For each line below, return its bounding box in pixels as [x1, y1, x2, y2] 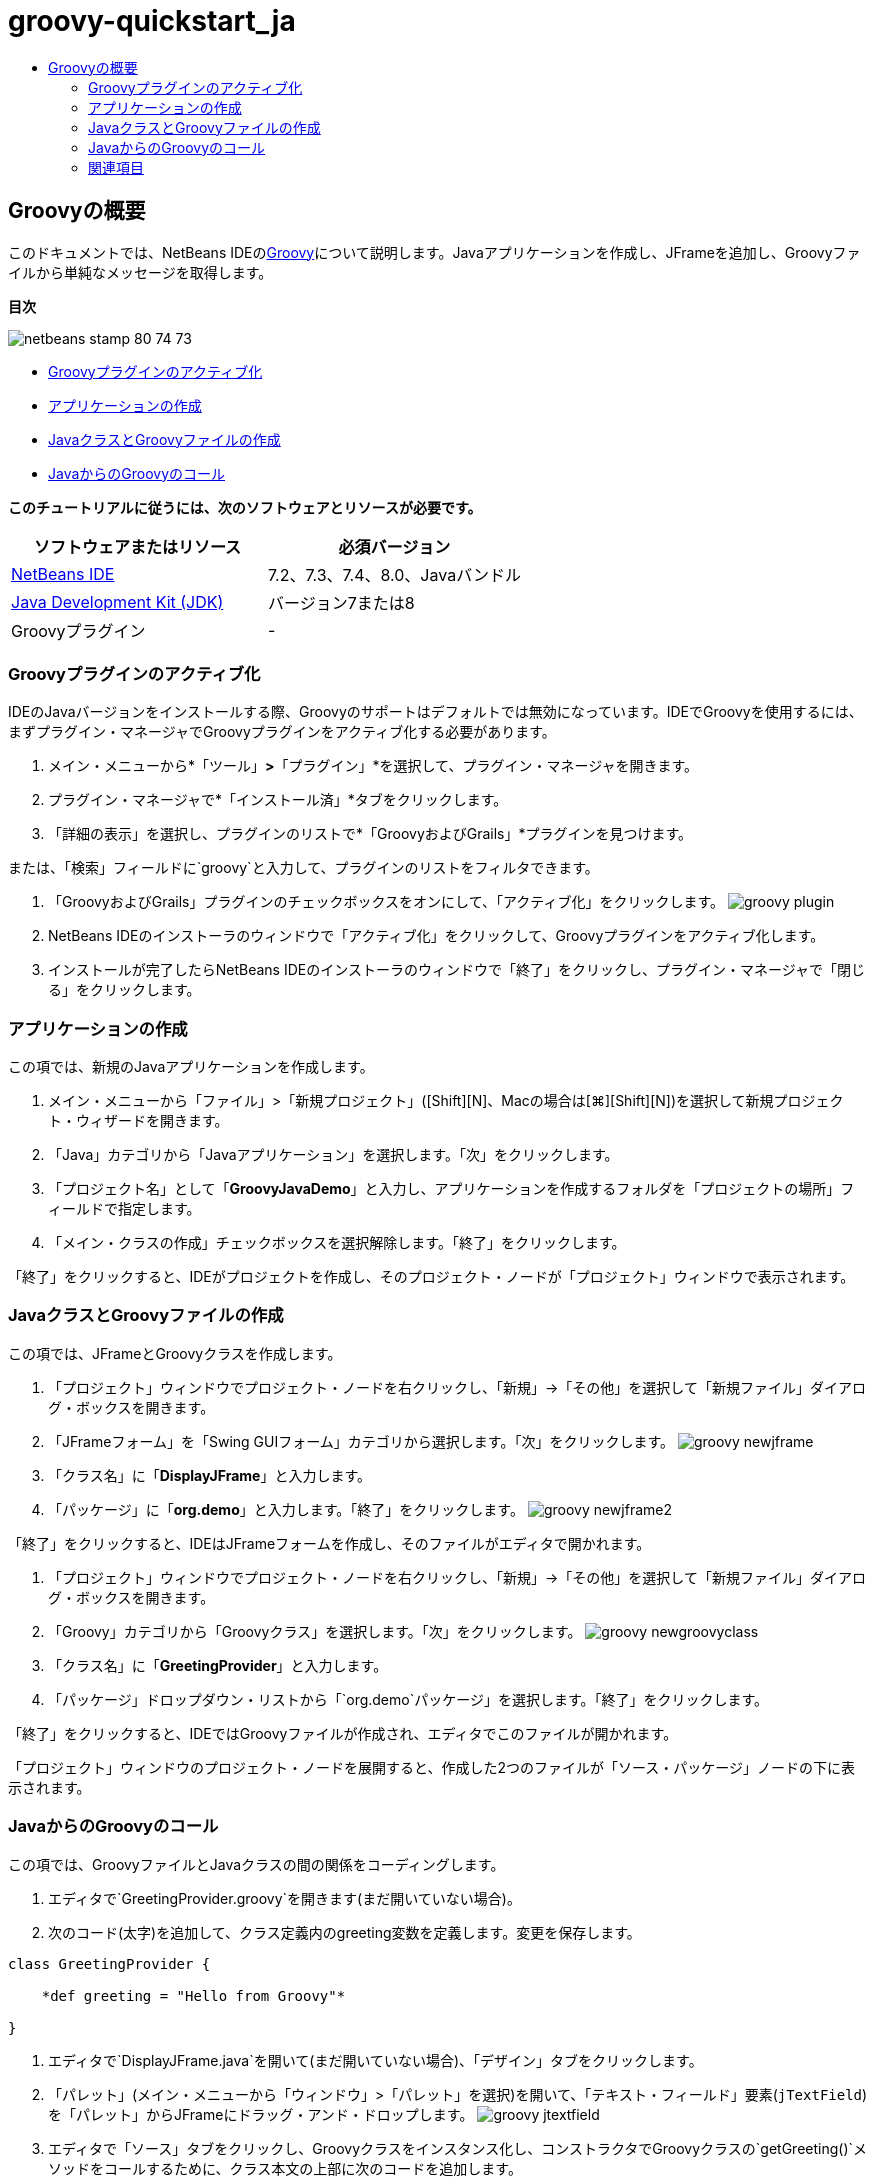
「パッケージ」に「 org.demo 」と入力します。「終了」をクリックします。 [48, 1500, 524, 1518]
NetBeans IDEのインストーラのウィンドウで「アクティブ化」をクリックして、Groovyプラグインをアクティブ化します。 [48, 927, 825, 945]
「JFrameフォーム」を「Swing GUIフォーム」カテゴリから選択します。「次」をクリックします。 [48, 1432, 675, 1450]
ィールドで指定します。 [48, 1200, 201, 1218]
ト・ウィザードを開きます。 [48, 1112, 229, 1130]
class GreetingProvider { [8, 1955, 211, 1972]
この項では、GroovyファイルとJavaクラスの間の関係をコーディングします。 [8, 1855, 505, 1873]
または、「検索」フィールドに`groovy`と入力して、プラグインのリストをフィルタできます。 [8, 859, 599, 877]
